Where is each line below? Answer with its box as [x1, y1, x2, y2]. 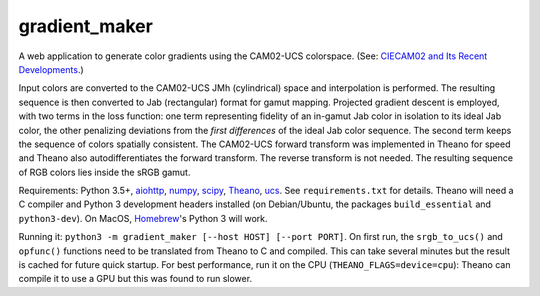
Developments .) [18, 63, 84, 75]
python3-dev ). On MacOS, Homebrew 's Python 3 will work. [18, 212, 269, 224]
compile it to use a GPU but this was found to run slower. [18, 273, 253, 285]
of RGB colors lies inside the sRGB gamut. [18, 166, 191, 178]
